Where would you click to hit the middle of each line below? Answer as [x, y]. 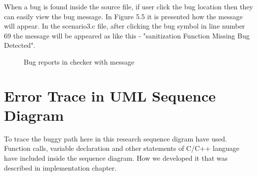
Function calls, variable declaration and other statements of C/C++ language [122, 148]
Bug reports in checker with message [79, 61]
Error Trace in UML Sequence [110, 95]
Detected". [20, 45]
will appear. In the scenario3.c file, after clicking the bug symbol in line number [125, 26]
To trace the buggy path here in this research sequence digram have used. [116, 138]
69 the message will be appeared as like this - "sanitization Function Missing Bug [127, 35]
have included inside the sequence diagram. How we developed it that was [116, 158]
